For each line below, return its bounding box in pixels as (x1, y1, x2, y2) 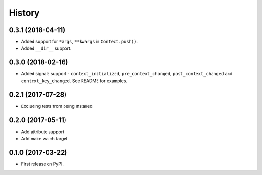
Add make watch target (21, 135, 68, 141)
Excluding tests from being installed (21, 103, 93, 109)
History (9, 7, 40, 18)
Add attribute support (21, 129, 65, 135)
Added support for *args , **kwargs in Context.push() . (21, 39, 138, 45)
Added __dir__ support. (21, 45, 72, 51)
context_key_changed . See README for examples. (21, 78, 128, 84)
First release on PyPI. (21, 161, 64, 167)
